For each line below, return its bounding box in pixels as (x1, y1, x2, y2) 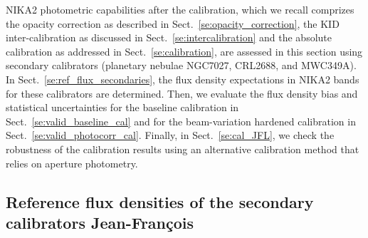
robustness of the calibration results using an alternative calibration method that (6, 141, 359, 156)
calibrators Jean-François (6, 211, 194, 233)
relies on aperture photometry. (6, 155, 138, 170)
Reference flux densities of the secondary (6, 190, 314, 212)
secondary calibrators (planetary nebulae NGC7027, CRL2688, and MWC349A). (6, 58, 357, 73)
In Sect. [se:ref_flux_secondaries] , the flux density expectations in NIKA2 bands (6, 71, 359, 86)
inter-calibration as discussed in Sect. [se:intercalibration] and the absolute (6, 30, 332, 45)
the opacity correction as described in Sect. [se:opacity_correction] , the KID (6, 16, 340, 31)
